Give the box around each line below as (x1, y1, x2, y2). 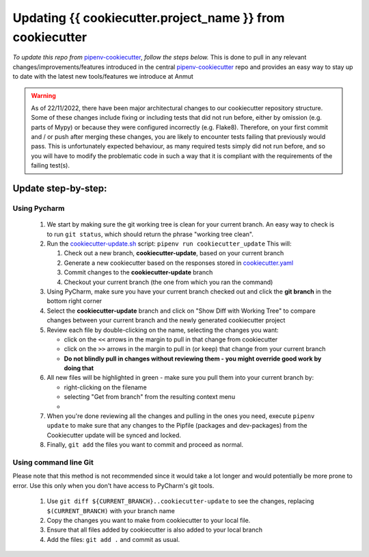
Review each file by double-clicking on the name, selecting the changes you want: (46, 326, 279, 334)
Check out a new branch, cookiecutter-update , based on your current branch (64, 249, 284, 257)
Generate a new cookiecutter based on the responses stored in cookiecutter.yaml (64, 259, 294, 267)
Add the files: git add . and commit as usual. (46, 535, 180, 543)
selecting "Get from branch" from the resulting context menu (64, 393, 236, 401)
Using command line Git (12, 457, 94, 467)
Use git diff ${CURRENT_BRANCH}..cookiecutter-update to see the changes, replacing (46, 497, 314, 506)
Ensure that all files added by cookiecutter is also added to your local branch (46, 526, 263, 534)
